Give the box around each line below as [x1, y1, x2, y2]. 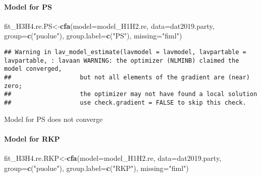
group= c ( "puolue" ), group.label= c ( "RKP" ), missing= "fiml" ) [4, 162, 189, 173]
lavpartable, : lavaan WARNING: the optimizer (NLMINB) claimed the [4, 57, 239, 64]
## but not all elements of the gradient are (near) [4, 73, 250, 81]
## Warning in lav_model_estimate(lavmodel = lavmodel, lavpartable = [4, 48, 246, 56]
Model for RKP [4, 133, 60, 144]
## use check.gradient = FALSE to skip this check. [4, 99, 246, 106]
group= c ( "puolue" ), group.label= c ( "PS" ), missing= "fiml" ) [4, 30, 182, 41]
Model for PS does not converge [4, 113, 103, 124]
